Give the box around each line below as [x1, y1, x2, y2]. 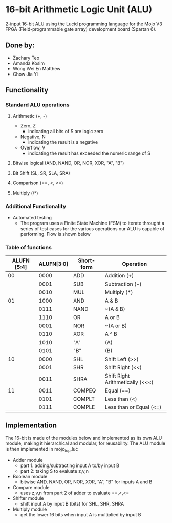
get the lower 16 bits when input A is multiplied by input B [20, 511, 141, 517]
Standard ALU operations [5, 101, 70, 108]
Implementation [5, 421, 57, 430]
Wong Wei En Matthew [12, 65, 61, 71]
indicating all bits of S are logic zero [28, 128, 104, 135]
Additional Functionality [5, 203, 67, 210]
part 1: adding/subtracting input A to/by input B [20, 462, 119, 469]
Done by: [5, 41, 35, 50]
